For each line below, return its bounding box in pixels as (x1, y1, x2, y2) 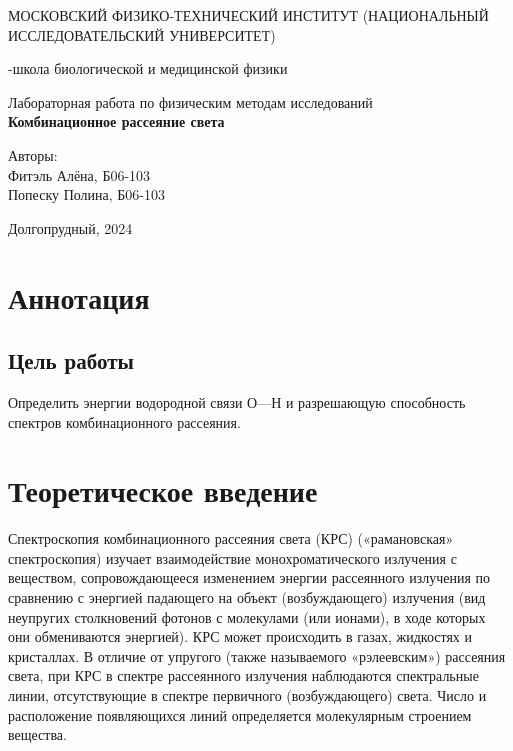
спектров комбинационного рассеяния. (8, 411, 241, 432)
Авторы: (8, 144, 58, 165)
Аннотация (8, 276, 150, 317)
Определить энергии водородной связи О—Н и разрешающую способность (8, 391, 466, 412)
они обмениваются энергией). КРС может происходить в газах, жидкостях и (8, 626, 473, 647)
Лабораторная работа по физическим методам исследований (8, 91, 373, 112)
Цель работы (8, 345, 134, 376)
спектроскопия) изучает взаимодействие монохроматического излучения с (8, 547, 457, 568)
